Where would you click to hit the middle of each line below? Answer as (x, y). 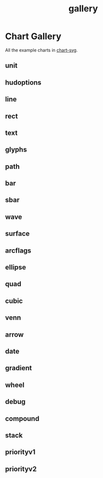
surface (17, 234)
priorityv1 (20, 452)
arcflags (18, 250)
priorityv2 (21, 469)
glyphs (16, 150)
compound (22, 418)
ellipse (16, 267)
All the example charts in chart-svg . (42, 50)
